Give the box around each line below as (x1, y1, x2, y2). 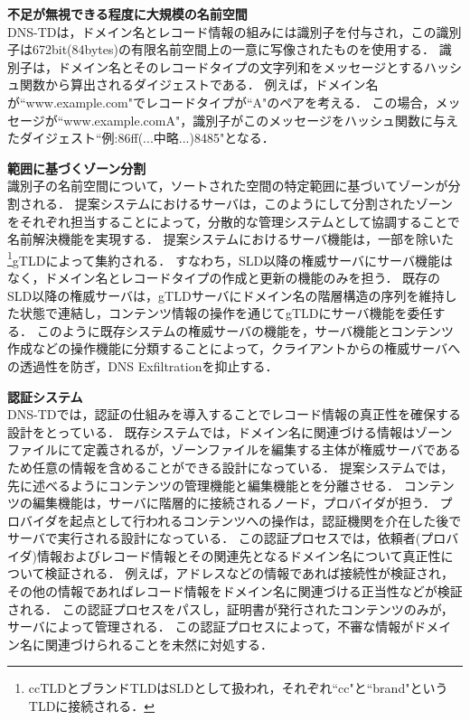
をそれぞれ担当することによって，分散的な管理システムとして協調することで (7, 211, 460, 230)
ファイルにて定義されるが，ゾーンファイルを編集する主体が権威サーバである (7, 440, 461, 459)
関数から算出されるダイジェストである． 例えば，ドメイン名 (19, 75, 379, 94)
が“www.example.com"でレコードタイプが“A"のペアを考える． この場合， (7, 92, 436, 111)
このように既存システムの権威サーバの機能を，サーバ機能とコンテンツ (36, 321, 454, 340)
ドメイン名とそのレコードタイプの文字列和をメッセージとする (57, 57, 424, 76)
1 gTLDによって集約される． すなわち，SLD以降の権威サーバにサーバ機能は (7, 248, 453, 269)
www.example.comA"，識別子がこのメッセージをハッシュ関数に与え (63, 110, 458, 129)
